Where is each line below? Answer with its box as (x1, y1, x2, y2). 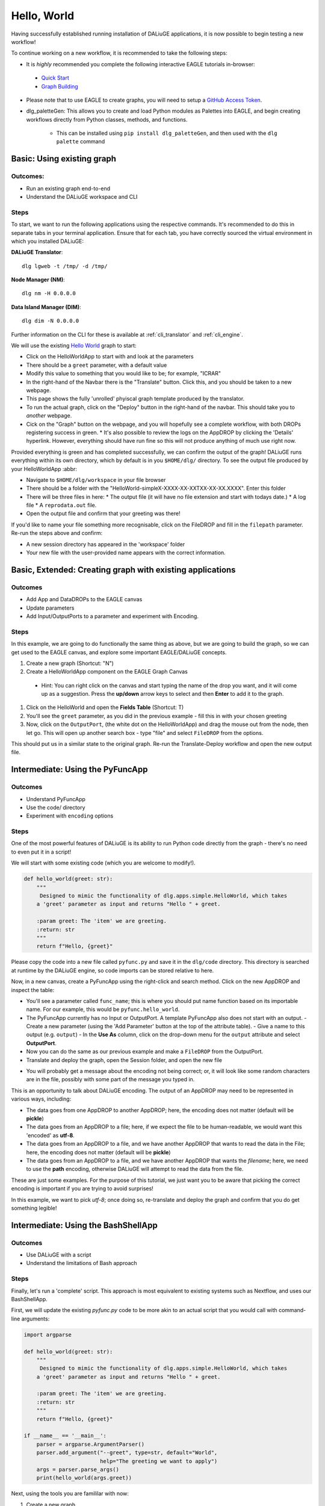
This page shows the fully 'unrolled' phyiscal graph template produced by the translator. (26, 395, 245, 402)
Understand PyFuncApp (26, 795, 85, 802)
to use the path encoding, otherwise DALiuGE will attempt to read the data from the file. (26, 1166, 244, 1173)
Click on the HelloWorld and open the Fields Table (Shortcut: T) (26, 704, 184, 711)
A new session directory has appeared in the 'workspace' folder (26, 540, 185, 548)
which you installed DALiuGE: (11, 237, 84, 245)
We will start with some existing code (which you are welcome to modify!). (11, 859, 196, 867)
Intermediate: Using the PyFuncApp (11, 764, 148, 775)
